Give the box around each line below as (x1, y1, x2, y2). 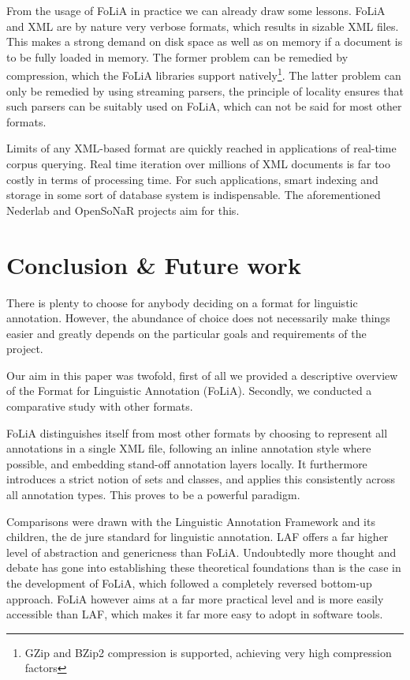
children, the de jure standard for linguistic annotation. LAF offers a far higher (6, 528, 389, 545)
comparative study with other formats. (6, 398, 193, 415)
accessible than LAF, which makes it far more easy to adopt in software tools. (6, 606, 383, 622)
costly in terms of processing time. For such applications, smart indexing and (6, 171, 378, 187)
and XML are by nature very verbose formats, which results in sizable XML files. (6, 17, 399, 34)
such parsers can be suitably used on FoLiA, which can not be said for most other (6, 98, 402, 115)
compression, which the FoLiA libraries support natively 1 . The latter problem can (6, 65, 401, 84)
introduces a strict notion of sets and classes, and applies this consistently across (6, 471, 396, 487)
